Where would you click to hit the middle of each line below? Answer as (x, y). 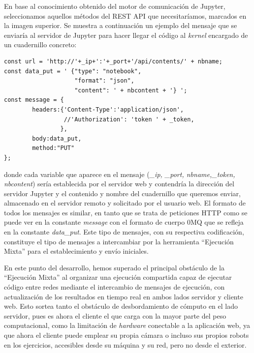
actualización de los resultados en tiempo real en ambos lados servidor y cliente (124, 296)
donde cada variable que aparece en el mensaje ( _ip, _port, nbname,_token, (120, 174)
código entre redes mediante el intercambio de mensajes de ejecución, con (114, 287)
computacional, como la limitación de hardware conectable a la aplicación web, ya (127, 325)
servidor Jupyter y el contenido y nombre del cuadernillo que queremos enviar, (122, 193)
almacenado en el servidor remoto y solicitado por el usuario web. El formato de (125, 203)
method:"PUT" (53, 148)
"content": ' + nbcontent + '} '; (131, 90)
